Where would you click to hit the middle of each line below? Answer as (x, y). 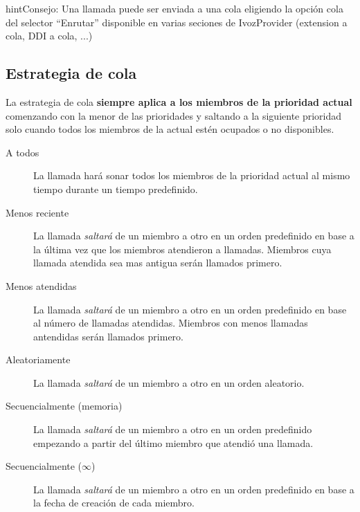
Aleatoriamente (38, 359)
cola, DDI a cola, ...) (49, 36)
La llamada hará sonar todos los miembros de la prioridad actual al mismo (192, 175)
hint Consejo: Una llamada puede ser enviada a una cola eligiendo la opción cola (174, 8)
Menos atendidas (41, 285)
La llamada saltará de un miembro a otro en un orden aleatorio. (169, 382)
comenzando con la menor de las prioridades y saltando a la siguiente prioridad (174, 115)
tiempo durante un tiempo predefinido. (116, 189)
